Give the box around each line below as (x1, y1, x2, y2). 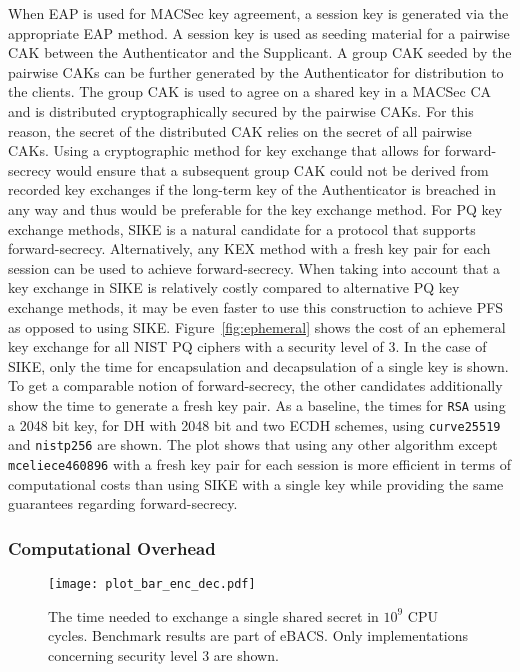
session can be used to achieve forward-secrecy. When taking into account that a (8, 257, 501, 278)
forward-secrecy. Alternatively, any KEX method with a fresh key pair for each (8, 238, 491, 259)
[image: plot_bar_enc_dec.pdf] (48, 576, 256, 591)
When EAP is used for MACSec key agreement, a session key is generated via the (8, 3, 509, 23)
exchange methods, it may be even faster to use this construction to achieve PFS (8, 296, 504, 317)
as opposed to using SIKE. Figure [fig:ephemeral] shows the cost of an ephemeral (8, 316, 506, 337)
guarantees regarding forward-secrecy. (8, 493, 238, 514)
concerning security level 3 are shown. (48, 644, 279, 665)
